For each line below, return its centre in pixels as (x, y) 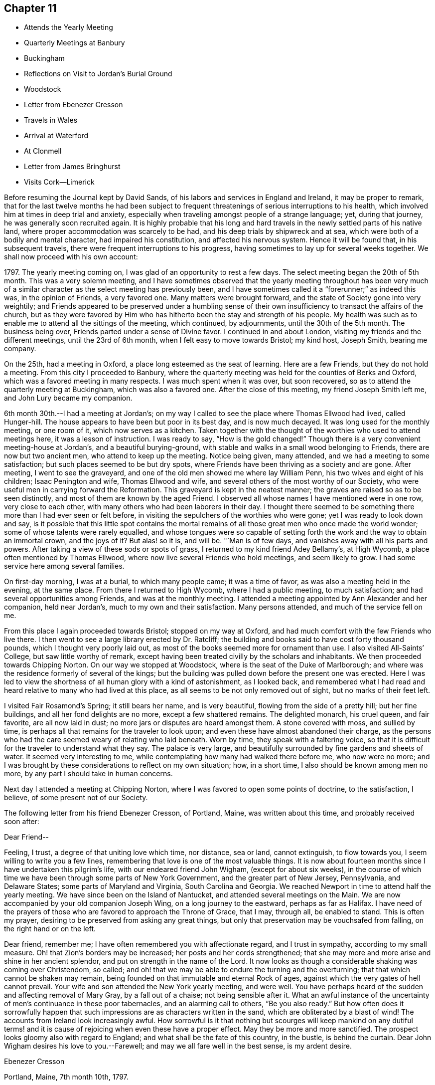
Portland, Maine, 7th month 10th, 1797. (66, 1077)
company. (20, 349)
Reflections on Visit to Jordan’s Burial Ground (98, 74)
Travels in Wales (51, 120)
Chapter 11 (30, 8)
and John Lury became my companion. (68, 398)
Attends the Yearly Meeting (69, 27)
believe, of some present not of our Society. (76, 798)
